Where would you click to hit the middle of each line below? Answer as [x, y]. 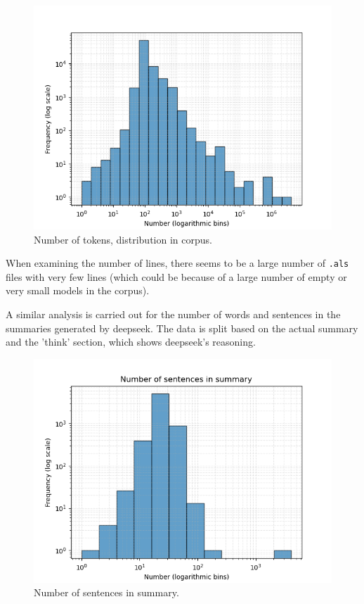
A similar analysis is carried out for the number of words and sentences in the [173, 314]
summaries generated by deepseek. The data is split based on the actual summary [182, 328]
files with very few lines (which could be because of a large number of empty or [176, 276]
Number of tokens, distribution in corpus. [123, 239]
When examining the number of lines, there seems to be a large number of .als [177, 263]
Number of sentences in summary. [106, 592]
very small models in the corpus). [78, 290]
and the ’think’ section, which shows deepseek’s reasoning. [131, 342]
